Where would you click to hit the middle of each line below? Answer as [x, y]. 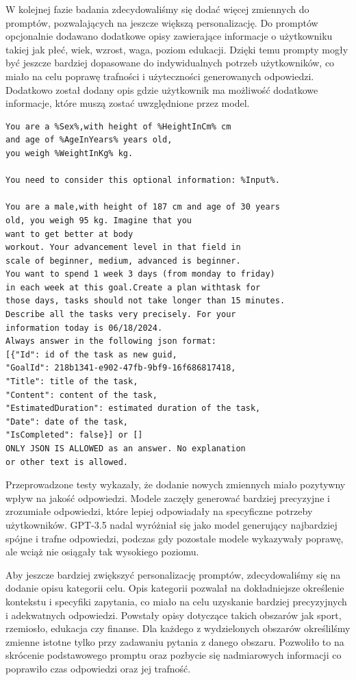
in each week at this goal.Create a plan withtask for [133, 287]
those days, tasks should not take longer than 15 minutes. [145, 301]
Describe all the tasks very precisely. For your [121, 315]
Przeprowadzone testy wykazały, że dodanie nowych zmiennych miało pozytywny [176, 484]
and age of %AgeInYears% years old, [89, 140]
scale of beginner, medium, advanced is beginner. [123, 261]
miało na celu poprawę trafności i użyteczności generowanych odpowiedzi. [160, 76]
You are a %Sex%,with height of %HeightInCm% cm [118, 126]
